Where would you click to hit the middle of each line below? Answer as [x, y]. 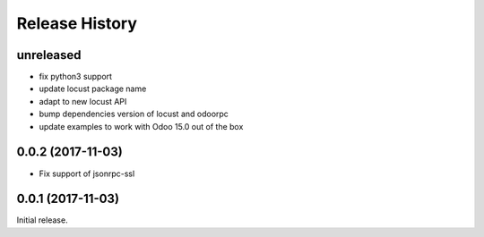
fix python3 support [75, 77]
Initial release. [42, 220]
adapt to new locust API [83, 101]
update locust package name [93, 89]
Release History [77, 23]
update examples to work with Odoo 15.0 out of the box [141, 126]
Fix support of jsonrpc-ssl [87, 174]
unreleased [49, 55]
